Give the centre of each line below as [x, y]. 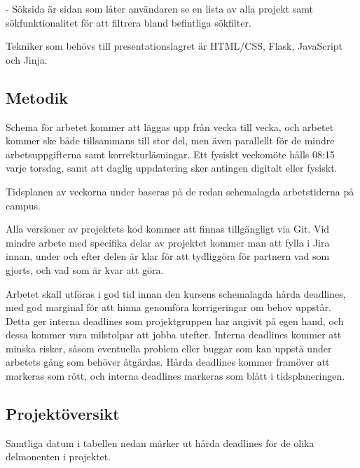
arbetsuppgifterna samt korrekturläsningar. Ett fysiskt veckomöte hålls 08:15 [170, 154]
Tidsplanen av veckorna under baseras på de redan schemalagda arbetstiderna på [180, 191]
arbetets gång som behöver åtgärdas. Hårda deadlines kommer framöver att [168, 362]
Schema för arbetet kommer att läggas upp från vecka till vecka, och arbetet [170, 126]
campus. [23, 205]
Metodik [37, 97]
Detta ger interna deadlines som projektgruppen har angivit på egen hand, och [175, 321]
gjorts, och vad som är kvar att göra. [85, 269]
